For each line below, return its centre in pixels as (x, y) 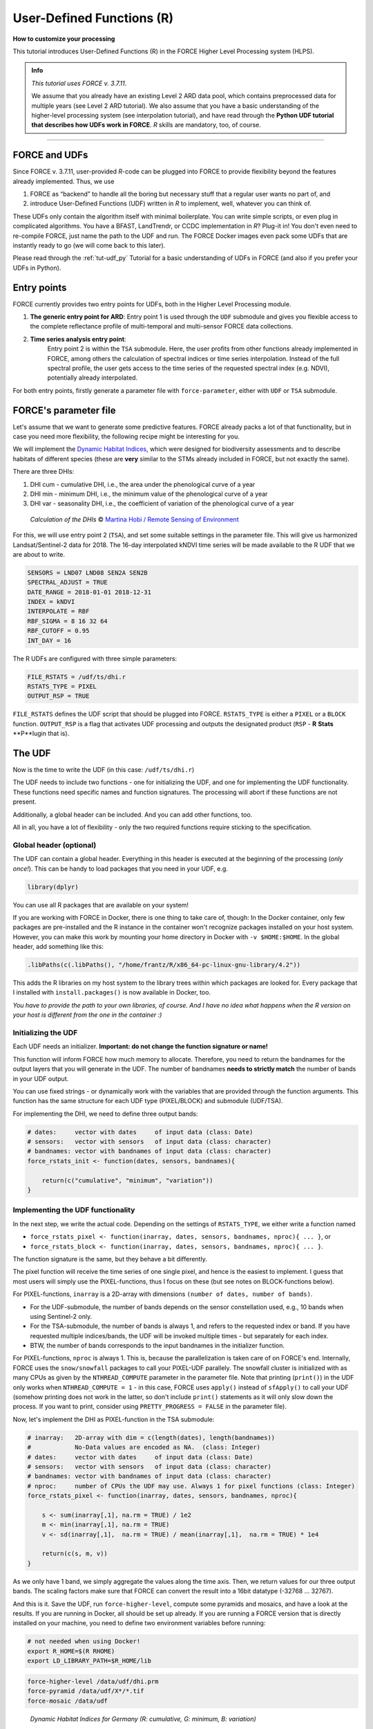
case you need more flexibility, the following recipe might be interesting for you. (126, 436)
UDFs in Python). (37, 268)
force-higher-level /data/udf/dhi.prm (93, 1681)
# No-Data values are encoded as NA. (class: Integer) (144, 1448)
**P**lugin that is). (41, 734)
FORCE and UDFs (50, 155)
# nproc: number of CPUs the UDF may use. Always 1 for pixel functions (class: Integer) (191, 1486)
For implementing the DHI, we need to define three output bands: (105, 1113)
